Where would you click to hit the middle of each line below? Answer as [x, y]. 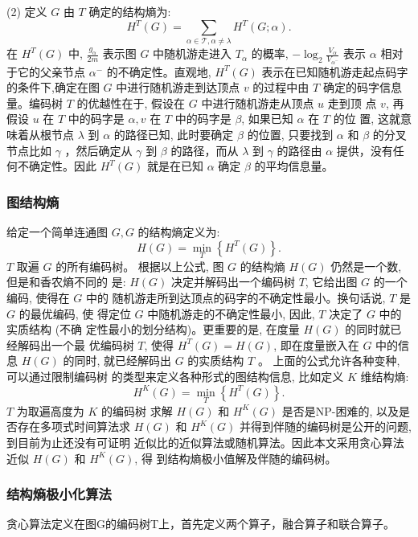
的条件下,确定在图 [53, 87]
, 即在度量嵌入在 [316, 344]
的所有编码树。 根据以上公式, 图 [140, 266]
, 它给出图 [331, 282]
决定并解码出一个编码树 [234, 282]
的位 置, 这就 [367, 119]
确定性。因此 [62, 166]
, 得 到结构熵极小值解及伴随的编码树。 [236, 458]
